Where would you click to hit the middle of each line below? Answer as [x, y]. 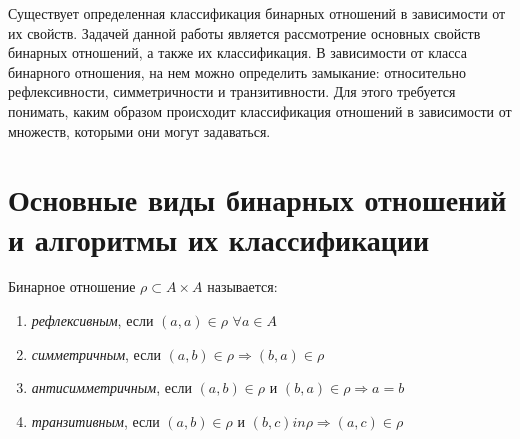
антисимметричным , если [111, 387]
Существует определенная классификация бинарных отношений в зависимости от [257, 13]
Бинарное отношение [72, 286]
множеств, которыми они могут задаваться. [139, 130]
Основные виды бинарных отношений [257, 199]
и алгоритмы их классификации [219, 238]
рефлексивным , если [92, 320]
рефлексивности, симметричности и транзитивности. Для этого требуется [232, 91]
